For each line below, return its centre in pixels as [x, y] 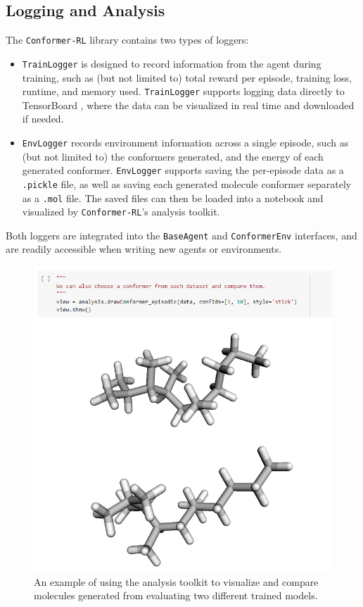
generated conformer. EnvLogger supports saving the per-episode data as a [183, 170]
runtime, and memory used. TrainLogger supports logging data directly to [183, 91]
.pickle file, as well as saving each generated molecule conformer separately [187, 183]
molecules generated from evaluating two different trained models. [176, 595]
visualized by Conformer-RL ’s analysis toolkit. [121, 212]
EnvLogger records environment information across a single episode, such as [185, 142]
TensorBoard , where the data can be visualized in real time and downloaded [188, 105]
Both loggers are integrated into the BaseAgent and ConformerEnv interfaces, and [181, 235]
